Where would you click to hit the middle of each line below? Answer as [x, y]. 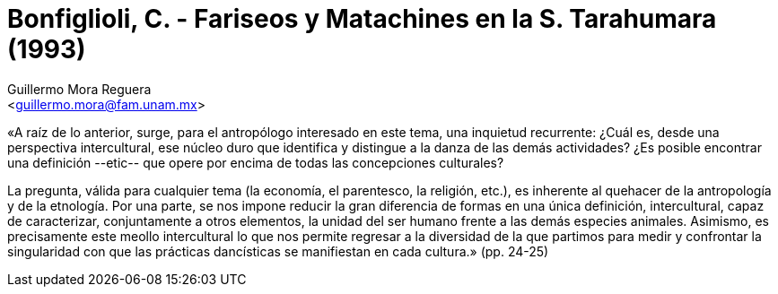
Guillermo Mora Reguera [79, 89]
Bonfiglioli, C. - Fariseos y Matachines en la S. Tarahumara [362, 19]
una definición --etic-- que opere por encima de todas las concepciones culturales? [256, 162]
